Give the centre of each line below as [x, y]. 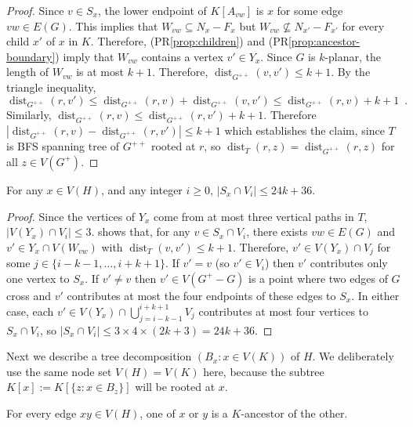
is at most [100, 72]
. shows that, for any [141, 232]
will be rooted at [175, 387]
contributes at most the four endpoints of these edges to [201, 295]
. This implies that [113, 25]
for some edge [310, 10]
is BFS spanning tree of [63, 146]
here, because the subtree [264, 371]
